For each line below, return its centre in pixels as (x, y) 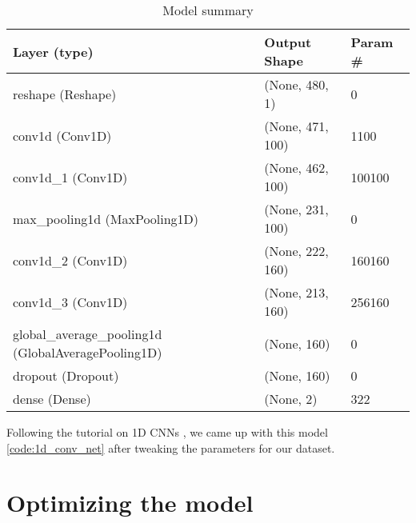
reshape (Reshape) (65, 94)
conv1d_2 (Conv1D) (70, 260)
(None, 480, (296, 84)
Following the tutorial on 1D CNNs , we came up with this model (167, 432)
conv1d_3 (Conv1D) (70, 301)
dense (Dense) (52, 399)
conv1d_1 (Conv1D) (70, 177)
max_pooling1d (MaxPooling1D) (106, 218)
